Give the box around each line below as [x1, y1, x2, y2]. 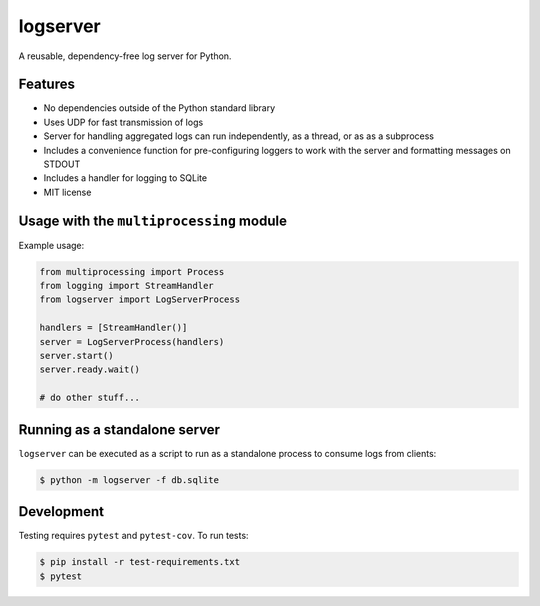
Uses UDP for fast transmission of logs [43, 116, 204, 128]
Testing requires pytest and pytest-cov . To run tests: [18, 530, 249, 542]
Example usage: [18, 239, 85, 251]
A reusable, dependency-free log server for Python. [18, 50, 232, 62]
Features [18, 76, 75, 93]
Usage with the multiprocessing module [18, 212, 287, 229]
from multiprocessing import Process [39, 266, 225, 277]
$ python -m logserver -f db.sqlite [39, 474, 220, 485]
